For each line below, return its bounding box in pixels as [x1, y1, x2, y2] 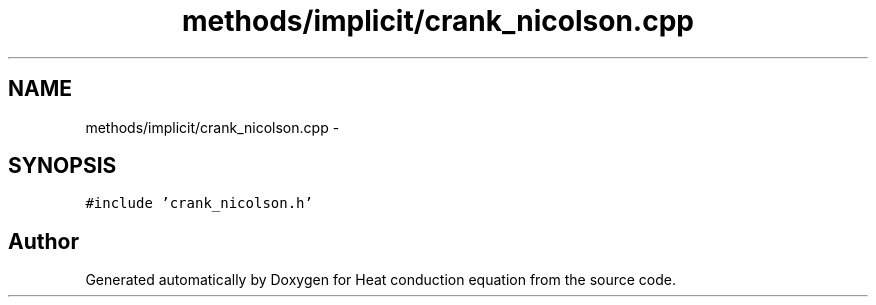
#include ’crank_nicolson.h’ [85, 195, 313, 212]
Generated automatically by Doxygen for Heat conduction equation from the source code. [85, 271, 677, 289]
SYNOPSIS [8, 153, 117, 179]
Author [8, 228, 79, 254]
